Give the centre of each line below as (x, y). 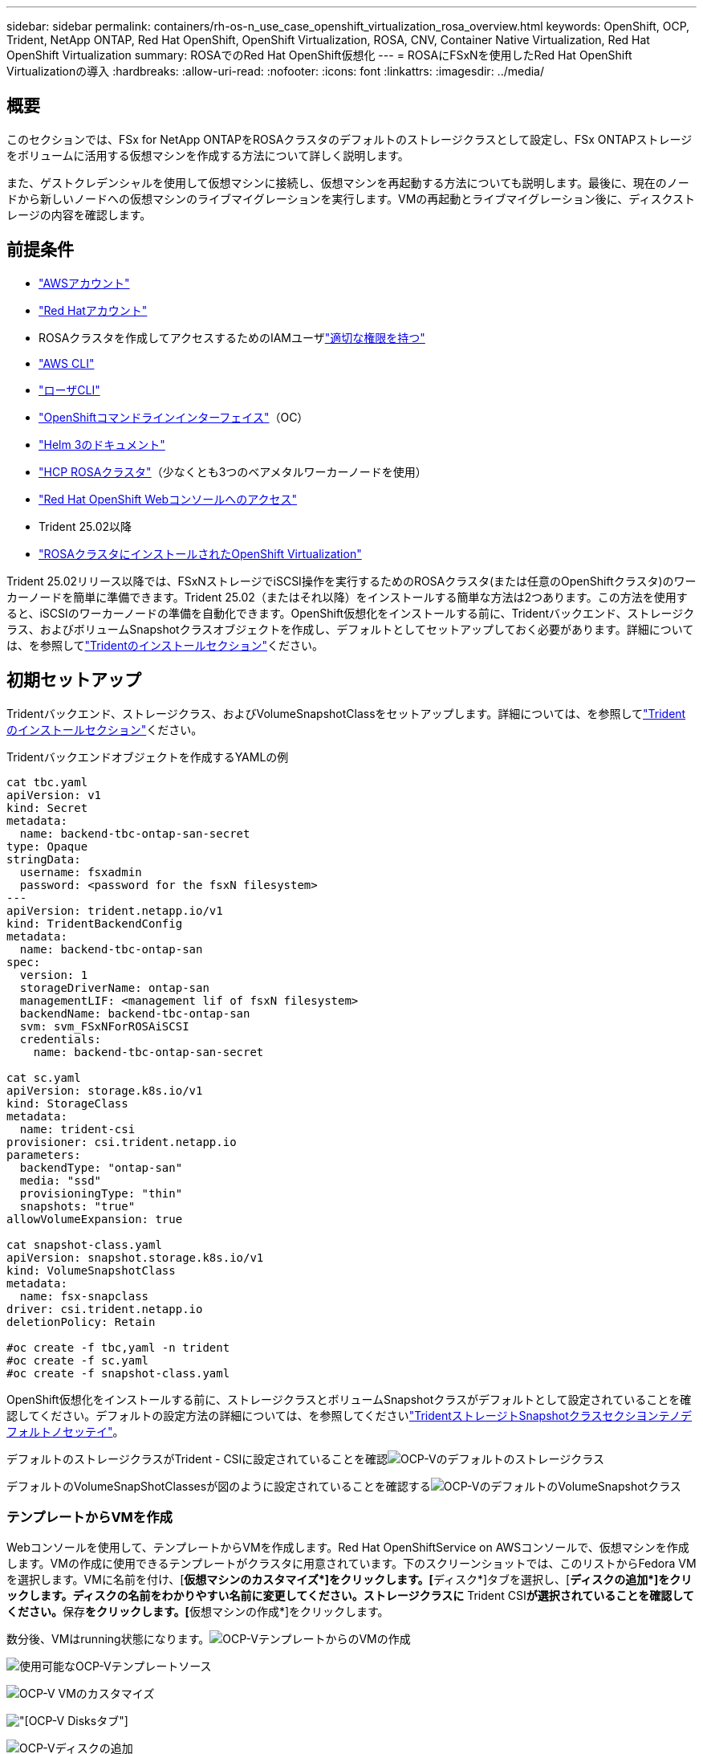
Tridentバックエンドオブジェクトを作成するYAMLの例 (148, 757)
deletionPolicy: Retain (81, 1322)
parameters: (44, 1154)
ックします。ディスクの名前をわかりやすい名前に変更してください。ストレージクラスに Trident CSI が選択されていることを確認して (350, 1596)
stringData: (44, 859)
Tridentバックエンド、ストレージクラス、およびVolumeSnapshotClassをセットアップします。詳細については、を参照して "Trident (346, 713)
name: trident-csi (77, 1129)
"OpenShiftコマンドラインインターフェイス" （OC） (174, 417)
